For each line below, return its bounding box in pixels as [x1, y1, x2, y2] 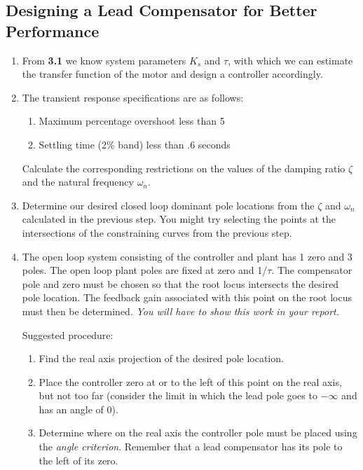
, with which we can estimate [228, 53, 353, 67]
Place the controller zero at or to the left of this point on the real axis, [39, 374, 342, 389]
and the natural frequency [22, 174, 134, 189]
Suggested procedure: [22, 327, 114, 342]
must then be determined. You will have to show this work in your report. [22, 303, 339, 318]
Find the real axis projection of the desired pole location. [39, 351, 284, 366]
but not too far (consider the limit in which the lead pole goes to [39, 388, 317, 403]
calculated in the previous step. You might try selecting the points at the [22, 212, 336, 226]
